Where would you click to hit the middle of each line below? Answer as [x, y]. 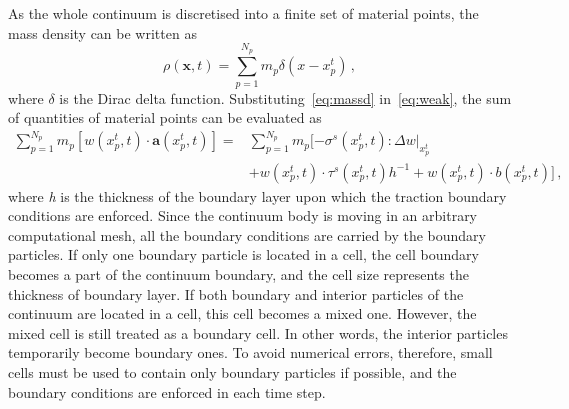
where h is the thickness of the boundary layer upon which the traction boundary [257, 195]
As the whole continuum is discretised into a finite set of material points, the [243, 13]
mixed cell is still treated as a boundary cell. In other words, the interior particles [258, 332]
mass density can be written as [102, 32]
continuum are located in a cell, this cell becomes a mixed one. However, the [242, 313]
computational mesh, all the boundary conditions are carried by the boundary [247, 234]
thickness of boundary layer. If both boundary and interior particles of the [236, 293]
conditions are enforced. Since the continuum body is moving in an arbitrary [243, 215]
